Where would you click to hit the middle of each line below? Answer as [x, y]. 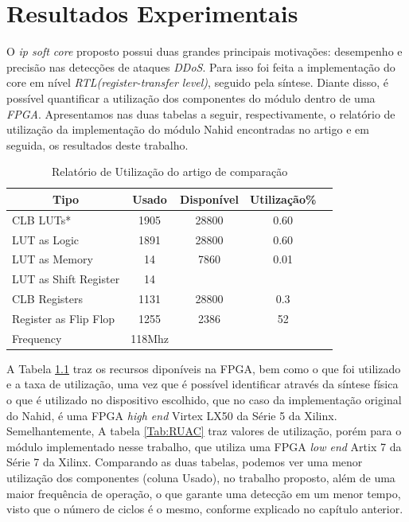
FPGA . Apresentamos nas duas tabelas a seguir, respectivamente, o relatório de [201, 113]
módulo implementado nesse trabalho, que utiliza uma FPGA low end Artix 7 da [204, 446]
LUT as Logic [46, 239]
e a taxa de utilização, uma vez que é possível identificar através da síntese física [203, 384]
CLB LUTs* [42, 219]
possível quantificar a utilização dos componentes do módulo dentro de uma [191, 97]
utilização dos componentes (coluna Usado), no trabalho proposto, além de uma [201, 478]
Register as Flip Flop [64, 318]
